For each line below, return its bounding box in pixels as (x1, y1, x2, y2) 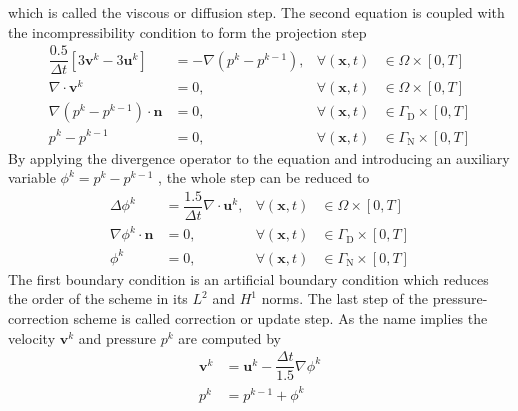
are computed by (178, 327, 281, 348)
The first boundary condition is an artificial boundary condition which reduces (8, 268, 489, 289)
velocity (8, 327, 56, 348)
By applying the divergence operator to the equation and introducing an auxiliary (8, 147, 510, 168)
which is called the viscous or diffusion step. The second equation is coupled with (8, 2, 505, 22)
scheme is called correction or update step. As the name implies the (73, 308, 488, 329)
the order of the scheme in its (8, 288, 188, 309)
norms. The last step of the (261, 288, 428, 309)
